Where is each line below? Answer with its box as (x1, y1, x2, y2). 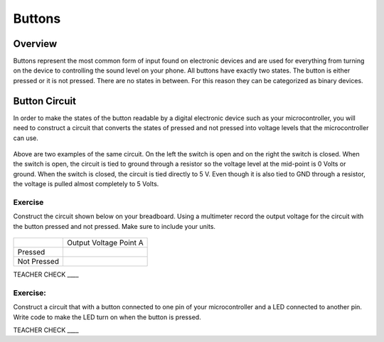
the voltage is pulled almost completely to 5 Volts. (13, 180, 159, 188)
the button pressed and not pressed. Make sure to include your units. (13, 222, 216, 230)
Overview (13, 38, 58, 50)
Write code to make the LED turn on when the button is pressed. (13, 313, 202, 321)
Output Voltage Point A (66, 238, 144, 248)
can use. (13, 134, 39, 142)
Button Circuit (13, 95, 76, 107)
